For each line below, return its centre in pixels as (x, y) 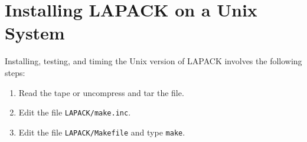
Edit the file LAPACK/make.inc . (75, 112)
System (35, 33)
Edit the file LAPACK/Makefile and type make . (102, 132)
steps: (15, 72)
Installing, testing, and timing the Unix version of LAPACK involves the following (153, 61)
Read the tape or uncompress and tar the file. (101, 92)
